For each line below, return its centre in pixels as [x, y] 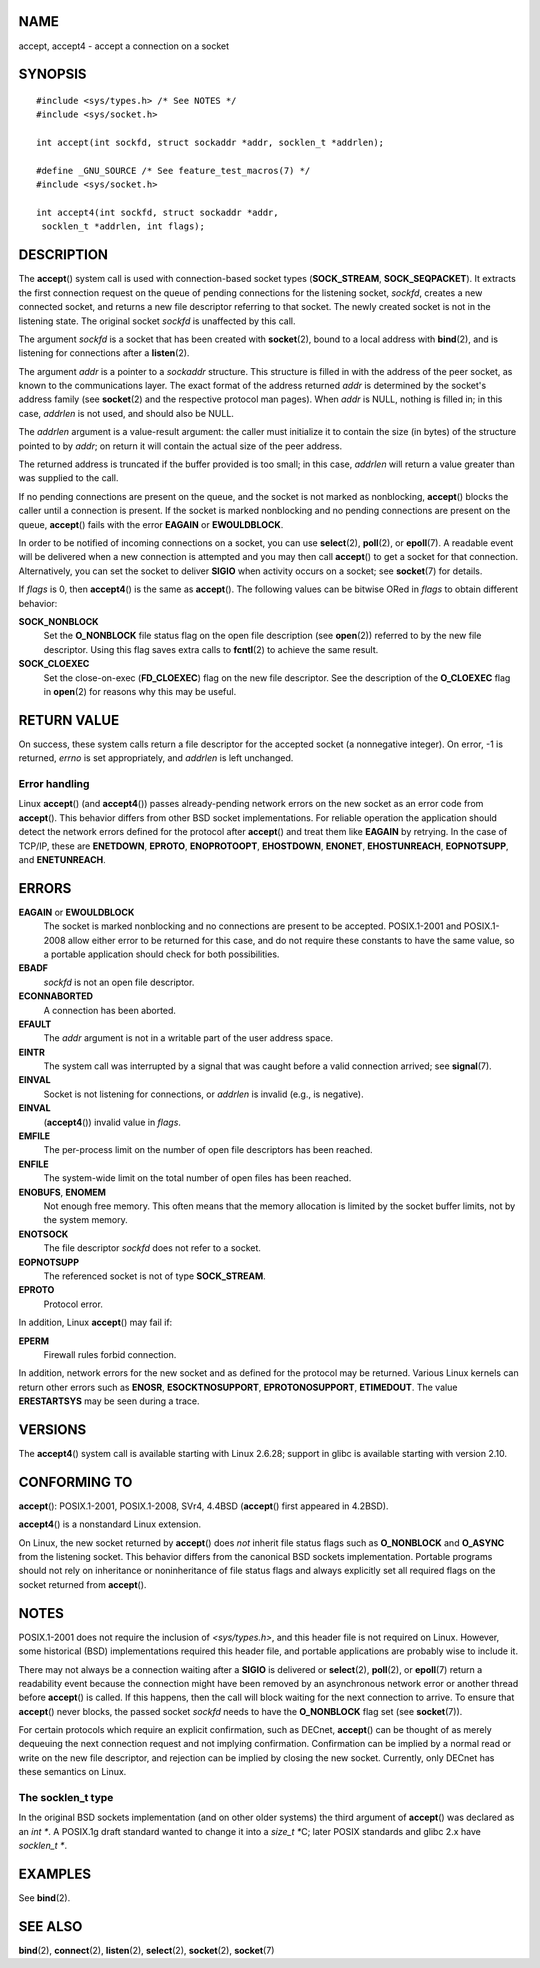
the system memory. [86, 1220]
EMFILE [34, 1136]
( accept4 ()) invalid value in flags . [112, 1122]
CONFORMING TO [75, 1481]
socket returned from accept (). [82, 1584]
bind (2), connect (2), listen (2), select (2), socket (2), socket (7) [146, 1950]
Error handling [54, 783]
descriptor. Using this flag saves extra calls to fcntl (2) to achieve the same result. [211, 649]
